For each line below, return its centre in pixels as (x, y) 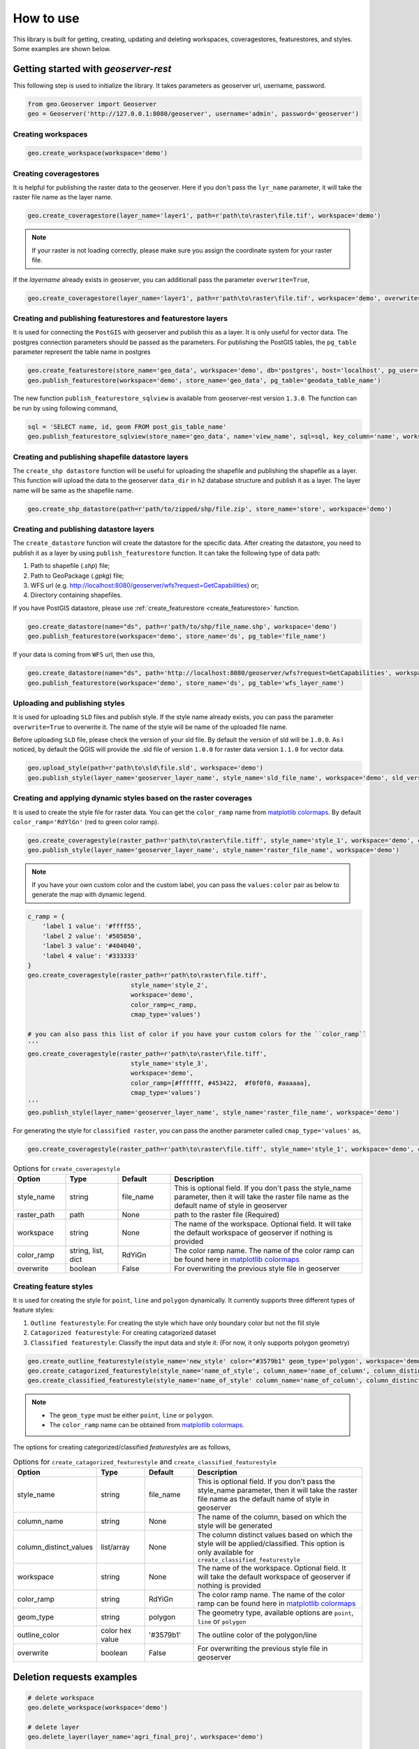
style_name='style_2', (169, 985)
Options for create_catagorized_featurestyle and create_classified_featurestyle (145, 1462)
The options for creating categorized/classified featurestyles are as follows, (122, 1447)
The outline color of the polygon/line (257, 1635)
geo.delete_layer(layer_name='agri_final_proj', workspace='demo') (146, 1737)
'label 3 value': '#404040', (92, 946)
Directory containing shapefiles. (76, 595)
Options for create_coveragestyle (67, 1168)
